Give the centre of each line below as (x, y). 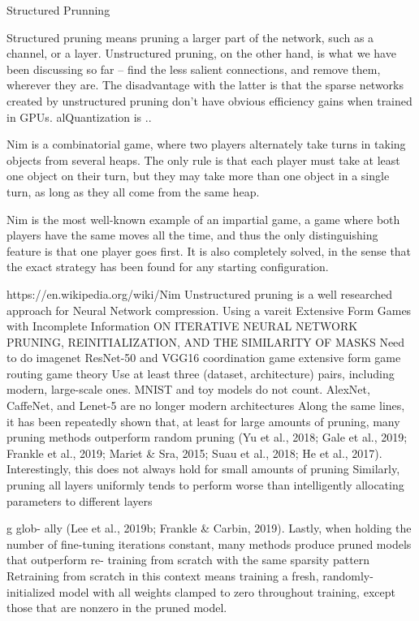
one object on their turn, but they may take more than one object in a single (198, 176)
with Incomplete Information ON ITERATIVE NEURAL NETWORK (182, 326)
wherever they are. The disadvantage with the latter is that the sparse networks (205, 85)
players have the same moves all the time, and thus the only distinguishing (192, 235)
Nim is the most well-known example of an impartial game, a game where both (203, 219)
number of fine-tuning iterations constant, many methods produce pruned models (209, 543)
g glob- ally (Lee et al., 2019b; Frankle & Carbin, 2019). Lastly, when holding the (209, 528)
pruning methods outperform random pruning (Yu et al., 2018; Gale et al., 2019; (207, 437)
